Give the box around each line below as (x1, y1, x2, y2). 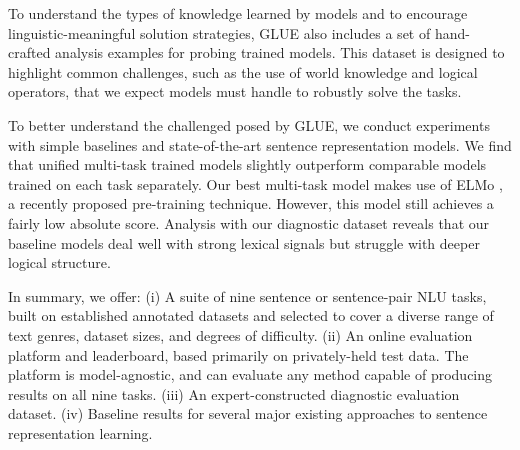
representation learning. (8, 422, 153, 443)
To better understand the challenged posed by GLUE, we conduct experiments (8, 114, 490, 135)
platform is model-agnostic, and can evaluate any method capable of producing (8, 364, 493, 385)
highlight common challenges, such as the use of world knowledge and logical (8, 61, 478, 82)
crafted (8, 42, 51, 63)
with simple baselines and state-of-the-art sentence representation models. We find (8, 134, 512, 155)
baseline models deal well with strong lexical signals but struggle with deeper (8, 232, 480, 253)
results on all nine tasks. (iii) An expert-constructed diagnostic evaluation (8, 383, 460, 404)
